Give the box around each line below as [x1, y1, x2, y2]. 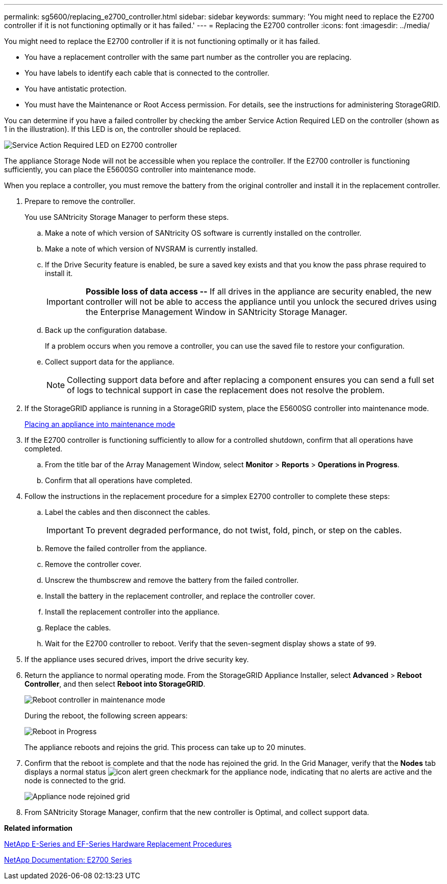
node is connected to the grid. [24, 776, 126, 785]
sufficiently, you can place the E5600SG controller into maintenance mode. [4, 165, 256, 174]
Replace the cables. [45, 623, 111, 632]
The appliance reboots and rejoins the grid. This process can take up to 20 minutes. [24, 743, 306, 752]
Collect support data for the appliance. [45, 357, 175, 366]
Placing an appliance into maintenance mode [24, 420, 176, 428]
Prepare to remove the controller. [24, 197, 135, 206]
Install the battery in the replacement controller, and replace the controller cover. [45, 592, 315, 600]
